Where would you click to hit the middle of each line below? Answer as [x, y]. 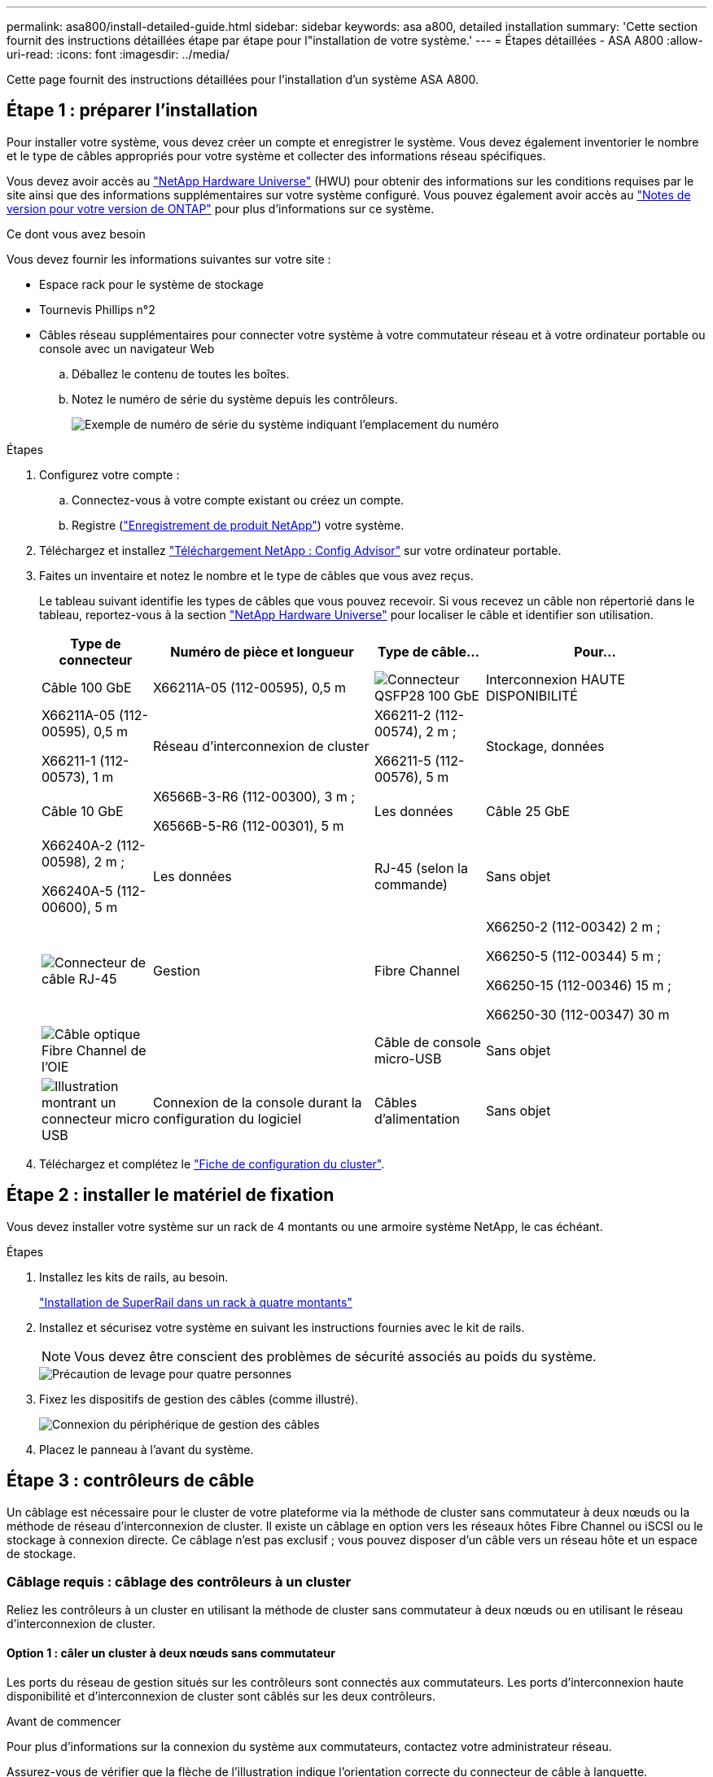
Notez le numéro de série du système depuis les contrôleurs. [235, 399]
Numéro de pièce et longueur [262, 651]
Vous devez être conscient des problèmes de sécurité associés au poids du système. [335, 1356]
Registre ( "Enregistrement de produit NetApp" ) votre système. [238, 525]
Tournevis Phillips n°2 [97, 309]
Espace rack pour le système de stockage [151, 284]
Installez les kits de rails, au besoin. [134, 1277]
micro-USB [408, 1058]
